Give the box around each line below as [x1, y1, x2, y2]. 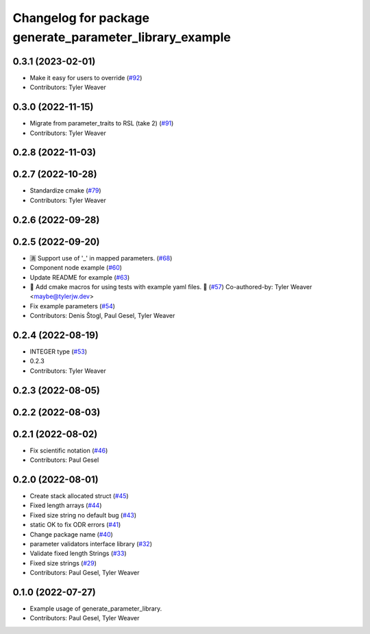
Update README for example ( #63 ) [29, 273, 130, 281]
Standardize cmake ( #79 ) [29, 186, 101, 195]
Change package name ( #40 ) [29, 530, 113, 538]
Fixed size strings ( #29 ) [29, 559, 97, 567]
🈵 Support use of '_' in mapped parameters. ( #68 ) [29, 254, 173, 262]
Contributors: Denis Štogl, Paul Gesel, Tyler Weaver [29, 312, 175, 320]
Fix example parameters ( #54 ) [29, 302, 116, 310]
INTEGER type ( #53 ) [29, 348, 88, 356]
